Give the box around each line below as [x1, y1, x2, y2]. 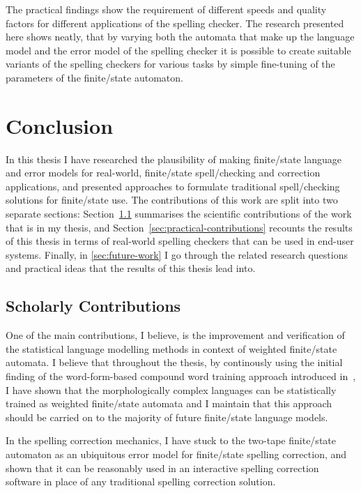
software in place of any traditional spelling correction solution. [6, 474, 276, 489]
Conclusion [6, 111, 114, 139]
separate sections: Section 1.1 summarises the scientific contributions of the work [6, 206, 352, 221]
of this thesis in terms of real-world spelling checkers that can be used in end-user [6, 234, 354, 248]
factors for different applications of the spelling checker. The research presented [6, 15, 344, 30]
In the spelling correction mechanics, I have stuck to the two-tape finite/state [6, 433, 336, 448]
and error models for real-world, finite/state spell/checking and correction [6, 165, 321, 180]
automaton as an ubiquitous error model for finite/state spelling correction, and [6, 446, 347, 461]
